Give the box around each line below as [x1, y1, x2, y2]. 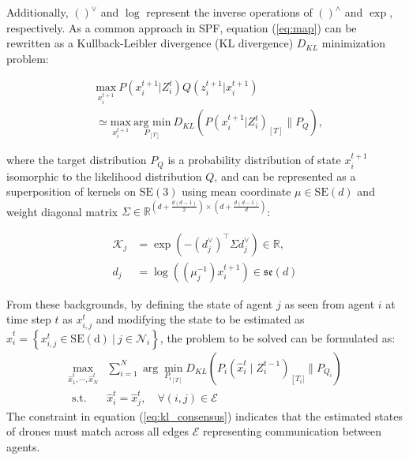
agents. [6, 439, 40, 455]
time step [6, 311, 51, 327]
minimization [321, 35, 385, 51]
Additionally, [6, 4, 69, 20]
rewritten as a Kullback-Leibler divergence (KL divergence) [6, 35, 294, 51]
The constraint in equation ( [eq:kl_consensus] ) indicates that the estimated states [6, 407, 403, 424]
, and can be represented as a [214, 167, 356, 184]
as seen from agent [284, 295, 375, 312]
